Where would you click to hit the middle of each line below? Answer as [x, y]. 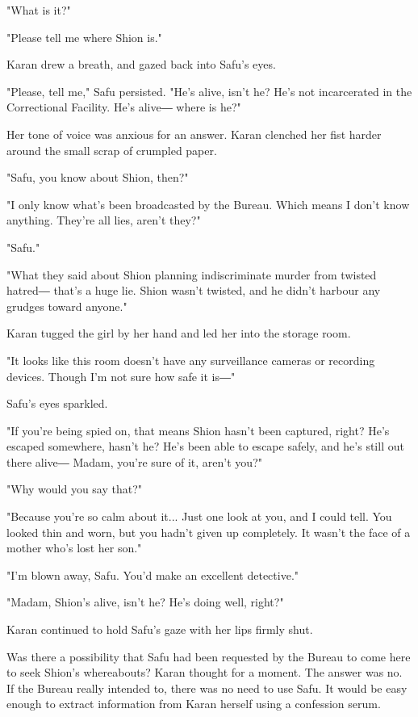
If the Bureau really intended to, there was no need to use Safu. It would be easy [207, 688]
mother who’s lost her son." [74, 548]
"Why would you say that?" [75, 489]
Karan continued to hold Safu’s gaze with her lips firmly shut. [160, 629]
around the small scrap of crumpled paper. [112, 150]
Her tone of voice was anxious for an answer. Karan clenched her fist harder [194, 134]
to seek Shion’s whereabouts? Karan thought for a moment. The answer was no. [205, 672]
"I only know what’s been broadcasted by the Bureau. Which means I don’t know [208, 204]
